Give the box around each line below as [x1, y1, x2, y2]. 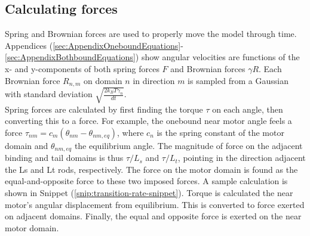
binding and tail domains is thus [5, 151, 124, 164]
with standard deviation [5, 88, 93, 100]
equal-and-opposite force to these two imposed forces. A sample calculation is [5, 175, 288, 187]
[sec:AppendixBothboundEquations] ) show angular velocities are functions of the [5, 51, 300, 63]
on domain [84, 74, 122, 86]
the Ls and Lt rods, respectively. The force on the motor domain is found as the [5, 163, 298, 175]
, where [117, 126, 144, 138]
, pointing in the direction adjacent [177, 151, 306, 164]
